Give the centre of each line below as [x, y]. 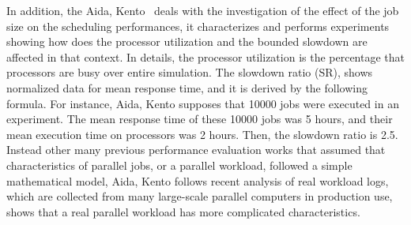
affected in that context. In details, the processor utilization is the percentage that [206, 56]
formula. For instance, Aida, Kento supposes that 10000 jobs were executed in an [203, 103]
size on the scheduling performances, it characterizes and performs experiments [198, 26]
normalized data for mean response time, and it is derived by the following [187, 87]
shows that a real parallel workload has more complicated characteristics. [183, 211]
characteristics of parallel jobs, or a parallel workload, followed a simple [179, 165]
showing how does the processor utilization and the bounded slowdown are [187, 41]
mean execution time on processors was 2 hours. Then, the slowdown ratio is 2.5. [202, 134]
